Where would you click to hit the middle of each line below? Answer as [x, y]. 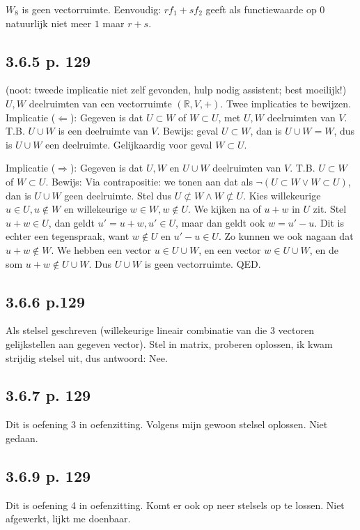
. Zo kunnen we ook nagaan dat [286, 236]
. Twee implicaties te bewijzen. [285, 103]
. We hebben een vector [101, 249]
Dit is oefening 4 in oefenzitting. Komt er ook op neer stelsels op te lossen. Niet [175, 505]
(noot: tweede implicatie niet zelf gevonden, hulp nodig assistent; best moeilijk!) [176, 90]
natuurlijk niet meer [48, 23]
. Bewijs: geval [188, 131]
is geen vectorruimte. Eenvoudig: [92, 9]
